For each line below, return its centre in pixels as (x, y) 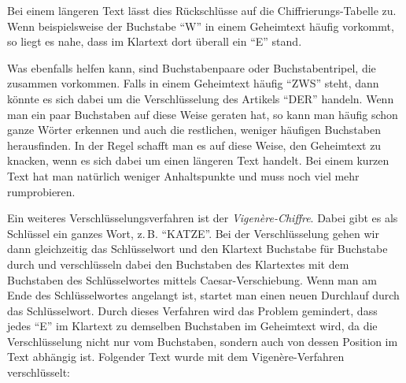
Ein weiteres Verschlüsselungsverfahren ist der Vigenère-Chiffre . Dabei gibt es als (203, 218)
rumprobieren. (41, 191)
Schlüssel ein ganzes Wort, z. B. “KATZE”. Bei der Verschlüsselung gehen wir (193, 233)
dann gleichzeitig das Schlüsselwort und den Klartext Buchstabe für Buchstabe (197, 249)
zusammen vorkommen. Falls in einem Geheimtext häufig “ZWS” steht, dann (193, 83)
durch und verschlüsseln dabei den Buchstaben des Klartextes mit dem (178, 264)
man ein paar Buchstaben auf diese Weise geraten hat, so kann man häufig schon (203, 114)
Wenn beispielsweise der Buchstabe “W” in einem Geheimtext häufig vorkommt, (201, 26)
